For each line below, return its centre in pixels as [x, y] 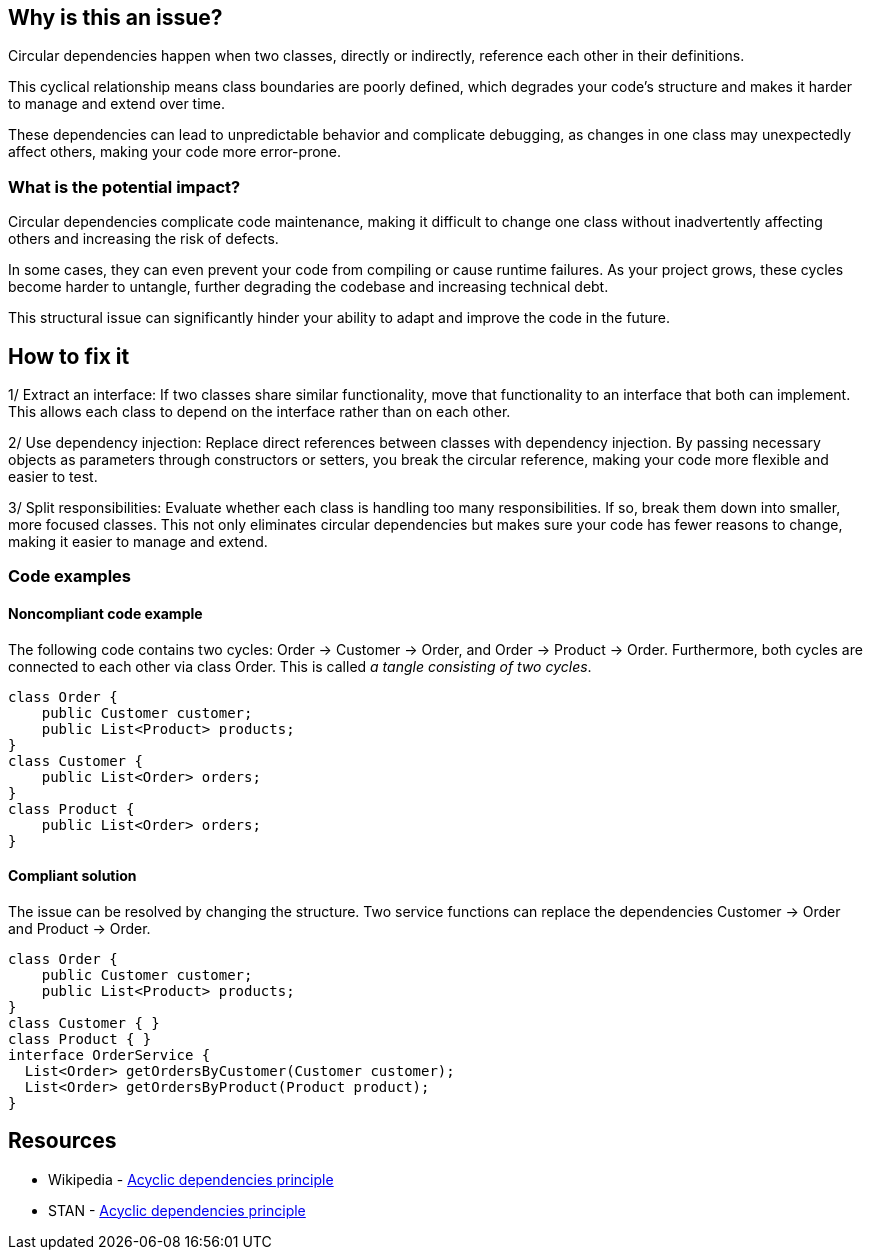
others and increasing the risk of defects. [143, 239]
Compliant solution [72, 876]
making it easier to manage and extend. [138, 542]
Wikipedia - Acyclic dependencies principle [191, 1179]
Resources [62, 1141]
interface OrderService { [109, 1054]
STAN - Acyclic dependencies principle [177, 1210]
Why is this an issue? [115, 17]
